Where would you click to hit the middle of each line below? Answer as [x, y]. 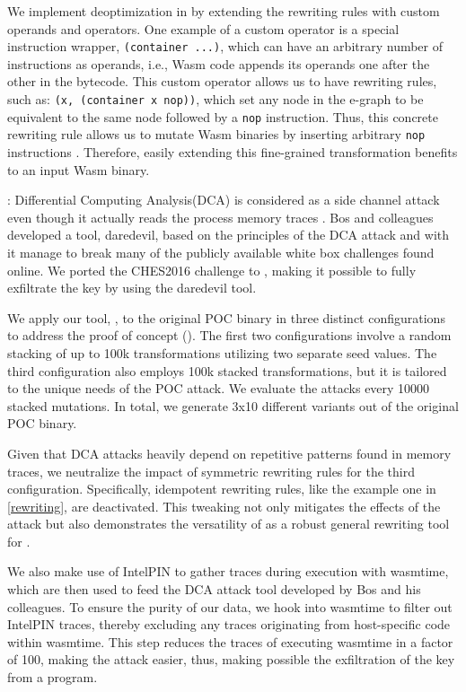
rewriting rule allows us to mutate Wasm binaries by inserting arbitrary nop [216, 134]
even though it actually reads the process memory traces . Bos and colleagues [220, 217]
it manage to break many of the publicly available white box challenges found [221, 252]
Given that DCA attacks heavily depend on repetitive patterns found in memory [229, 453]
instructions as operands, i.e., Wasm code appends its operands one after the [219, 63]
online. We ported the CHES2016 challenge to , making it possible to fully [212, 270]
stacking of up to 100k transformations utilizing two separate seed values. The [222, 352]
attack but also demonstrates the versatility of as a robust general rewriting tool [229, 524]
